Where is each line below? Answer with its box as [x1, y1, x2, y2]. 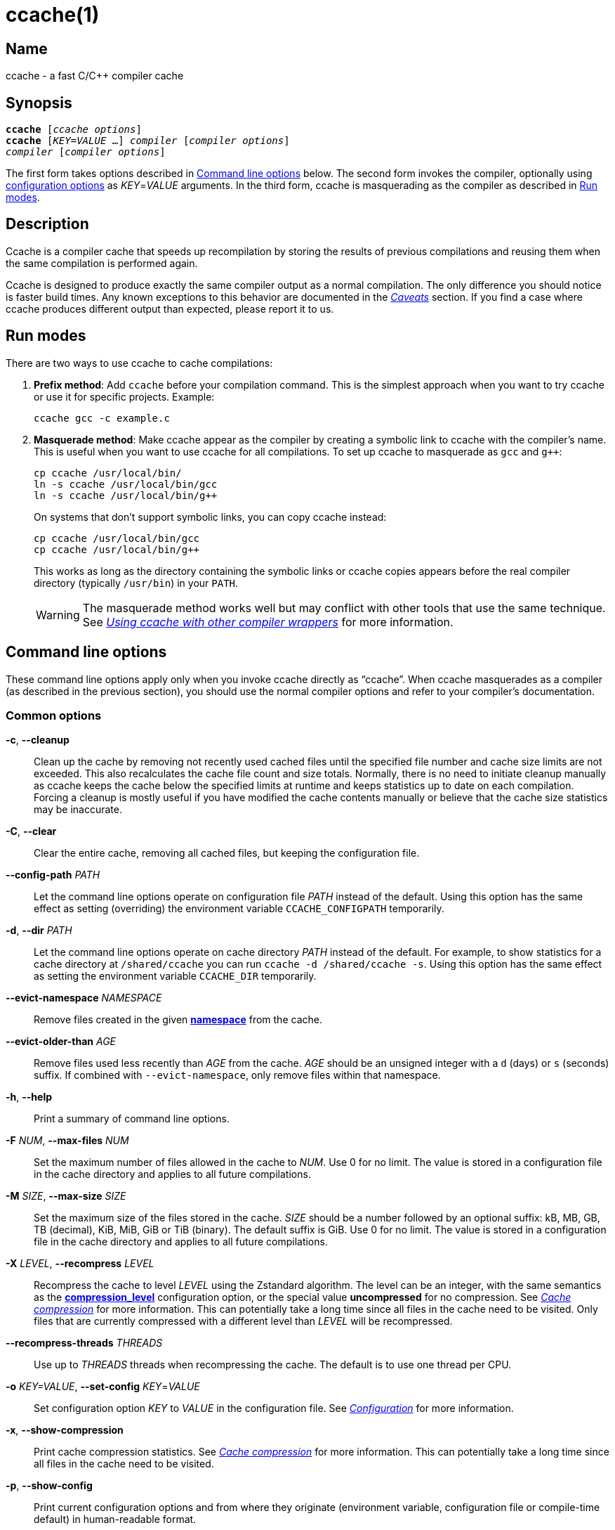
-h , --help [6, 1091, 53, 1103]
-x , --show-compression [6, 1424, 124, 1437]
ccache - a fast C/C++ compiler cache [6, 70, 184, 82]
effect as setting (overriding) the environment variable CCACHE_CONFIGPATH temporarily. [34, 902, 444, 915]
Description [6, 215, 89, 233]
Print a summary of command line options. [34, 1113, 230, 1125]
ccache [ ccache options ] [6, 124, 142, 136]
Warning [36, 607, 80, 622]
